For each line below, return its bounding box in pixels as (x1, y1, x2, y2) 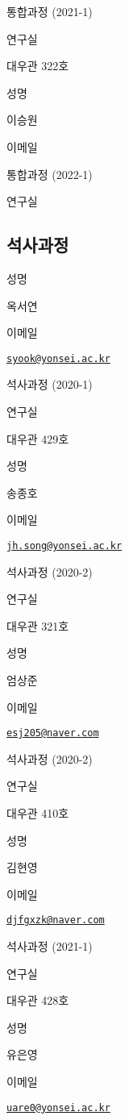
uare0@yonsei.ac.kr (6, 1101, 110, 1114)
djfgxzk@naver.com (6, 914, 105, 926)
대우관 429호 (6, 430, 69, 447)
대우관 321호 (6, 617, 69, 634)
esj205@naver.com (6, 727, 99, 739)
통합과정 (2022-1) (6, 165, 93, 182)
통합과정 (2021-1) (6, 3, 93, 19)
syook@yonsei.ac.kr (6, 352, 110, 364)
